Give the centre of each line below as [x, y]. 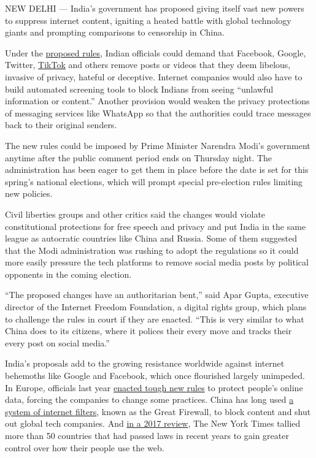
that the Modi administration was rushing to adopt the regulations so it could [152, 250]
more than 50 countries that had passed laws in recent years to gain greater [147, 435]
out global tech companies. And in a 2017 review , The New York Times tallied [153, 423]
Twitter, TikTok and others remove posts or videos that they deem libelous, [148, 65]
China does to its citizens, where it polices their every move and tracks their [148, 331]
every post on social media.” [57, 342]
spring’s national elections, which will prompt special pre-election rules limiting [154, 181]
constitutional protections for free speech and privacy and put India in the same [156, 226]
